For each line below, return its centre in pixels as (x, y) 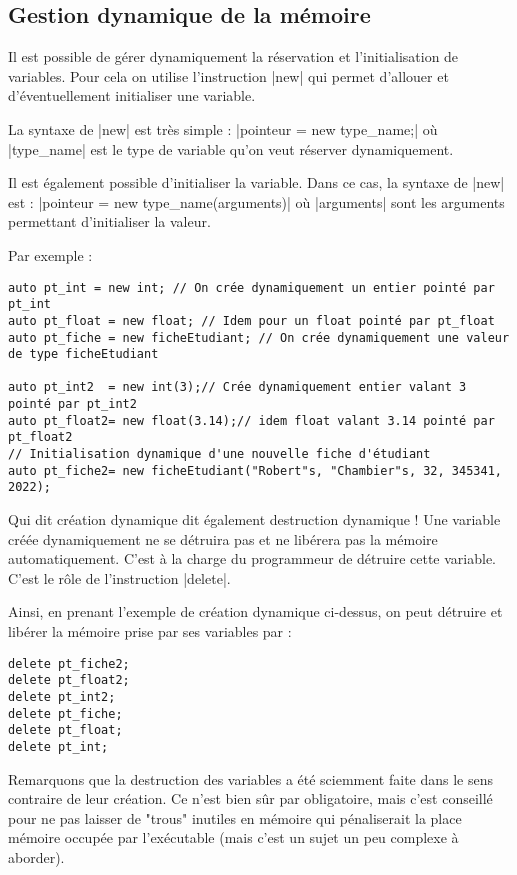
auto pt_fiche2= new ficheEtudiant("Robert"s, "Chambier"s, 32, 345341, (255, 470)
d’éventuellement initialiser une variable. (132, 95)
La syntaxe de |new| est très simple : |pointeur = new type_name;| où (223, 128)
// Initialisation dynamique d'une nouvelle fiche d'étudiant (219, 454)
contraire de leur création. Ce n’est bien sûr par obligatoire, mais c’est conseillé (250, 798)
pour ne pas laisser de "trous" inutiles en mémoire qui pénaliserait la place (235, 817)
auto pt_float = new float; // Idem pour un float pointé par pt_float (251, 320)
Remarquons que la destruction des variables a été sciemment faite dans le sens (251, 778)
